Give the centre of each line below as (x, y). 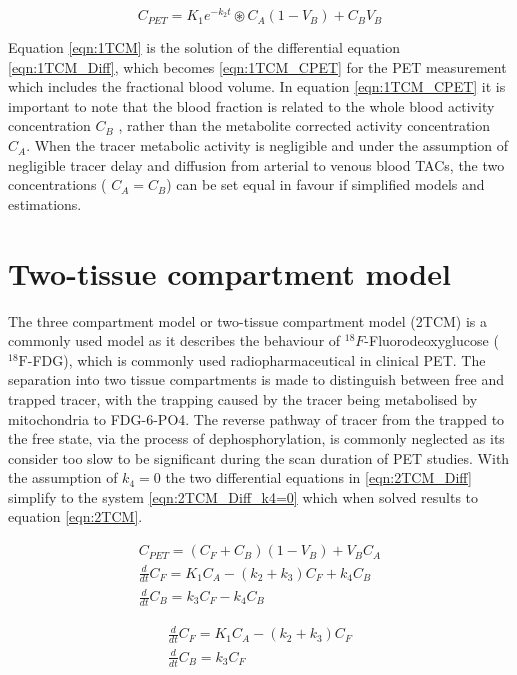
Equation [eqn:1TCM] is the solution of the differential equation (204, 47)
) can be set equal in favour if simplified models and (325, 184)
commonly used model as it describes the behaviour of (174, 340)
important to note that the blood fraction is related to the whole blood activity (251, 105)
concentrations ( (57, 184)
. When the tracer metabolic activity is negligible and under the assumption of (267, 145)
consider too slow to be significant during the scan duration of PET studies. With (259, 457)
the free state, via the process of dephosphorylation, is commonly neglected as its (256, 438)
